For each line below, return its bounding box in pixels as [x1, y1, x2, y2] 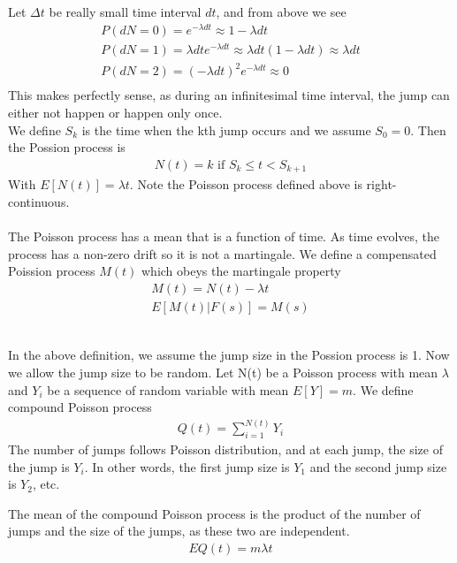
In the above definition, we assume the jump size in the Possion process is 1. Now [8, 346, 450, 364]
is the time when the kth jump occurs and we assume [81, 120, 371, 139]
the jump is [8, 457, 70, 476]
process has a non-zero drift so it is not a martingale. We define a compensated [8, 244, 437, 262]
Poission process [8, 262, 95, 280]
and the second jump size [309, 457, 447, 476]
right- [366, 175, 397, 194]
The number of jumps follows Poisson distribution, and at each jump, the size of [8, 440, 443, 459]
